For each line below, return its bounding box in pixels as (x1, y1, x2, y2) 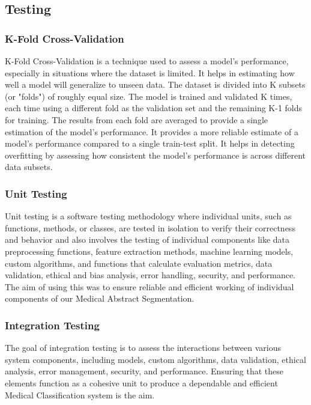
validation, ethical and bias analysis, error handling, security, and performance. (5, 269, 296, 281)
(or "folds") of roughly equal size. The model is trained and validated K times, (5, 90, 292, 102)
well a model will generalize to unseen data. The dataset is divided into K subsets (5, 78, 306, 91)
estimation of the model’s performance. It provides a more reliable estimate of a (5, 125, 298, 138)
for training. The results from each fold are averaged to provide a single (5, 113, 268, 126)
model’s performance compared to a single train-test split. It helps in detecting (5, 137, 295, 150)
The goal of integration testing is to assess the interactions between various (5, 341, 281, 354)
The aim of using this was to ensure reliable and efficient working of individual (5, 280, 294, 293)
